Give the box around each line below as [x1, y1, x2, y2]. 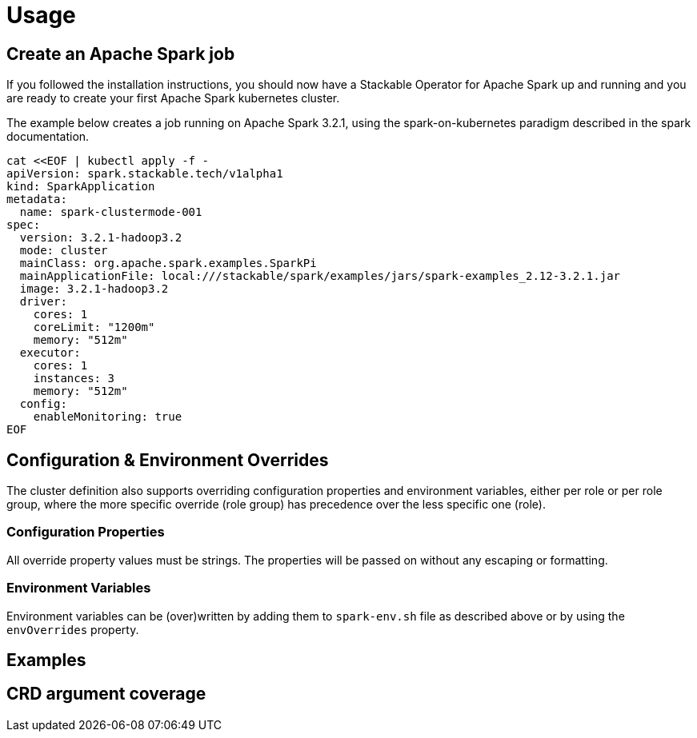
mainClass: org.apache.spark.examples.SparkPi [19, 257, 317, 270]
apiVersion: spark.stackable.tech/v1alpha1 [6, 167, 283, 181]
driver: [19, 295, 67, 309]
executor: [19, 346, 81, 360]
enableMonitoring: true [33, 410, 182, 424]
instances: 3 [33, 372, 114, 385]
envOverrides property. [6, 622, 139, 636]
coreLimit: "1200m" [33, 321, 155, 334]
